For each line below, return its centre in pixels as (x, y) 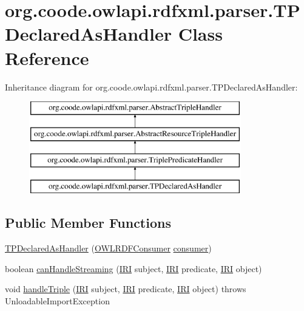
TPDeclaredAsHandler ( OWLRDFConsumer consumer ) (108, 248)
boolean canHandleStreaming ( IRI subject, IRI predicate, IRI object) (133, 268)
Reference (47, 57)
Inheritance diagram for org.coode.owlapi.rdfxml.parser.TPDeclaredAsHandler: (151, 87)
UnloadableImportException (57, 300)
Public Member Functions (88, 223)
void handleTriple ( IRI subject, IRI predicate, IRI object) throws (126, 289)
